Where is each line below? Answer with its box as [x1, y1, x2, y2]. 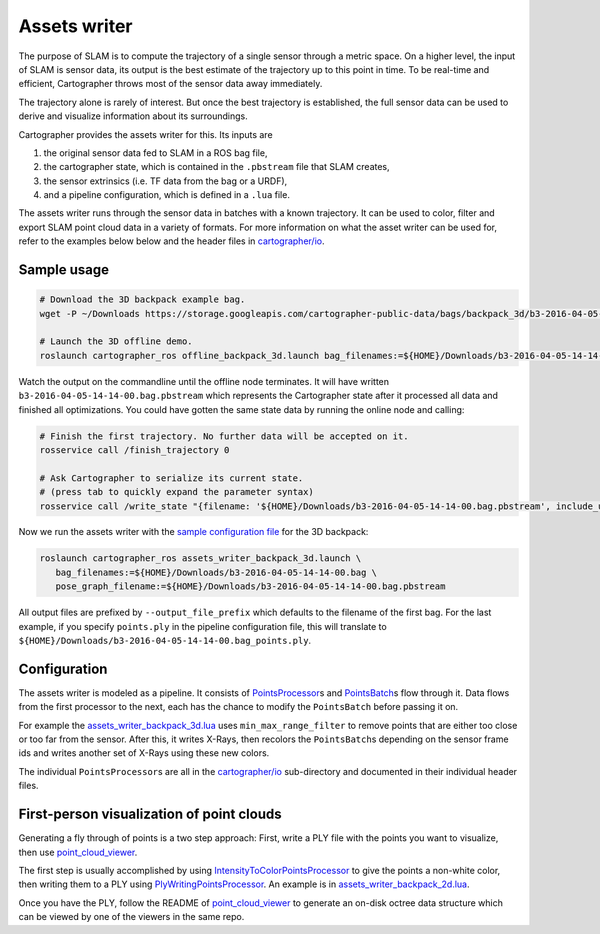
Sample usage [18, 261, 110, 279]
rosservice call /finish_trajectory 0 [39, 444, 230, 455]
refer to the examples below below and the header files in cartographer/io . [18, 235, 325, 247]
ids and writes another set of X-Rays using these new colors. [18, 747, 270, 759]
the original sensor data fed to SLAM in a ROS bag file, [43, 146, 268, 159]
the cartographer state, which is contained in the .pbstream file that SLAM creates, [43, 161, 390, 173]
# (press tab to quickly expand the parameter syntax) [39, 486, 314, 498]
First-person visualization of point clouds [18, 806, 282, 823]
